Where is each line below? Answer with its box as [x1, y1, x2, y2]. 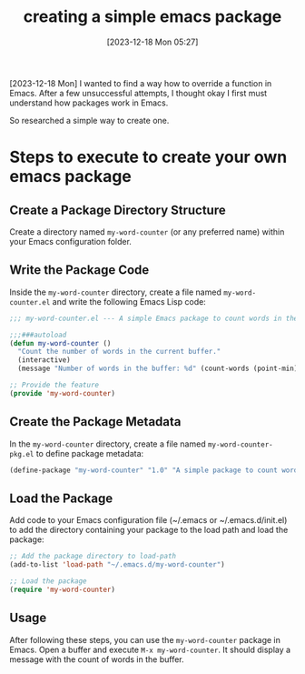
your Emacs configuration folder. [9, 236, 132, 246]
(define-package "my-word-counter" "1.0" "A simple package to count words [9, 466, 302, 475]
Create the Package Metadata [9, 414, 182, 429]
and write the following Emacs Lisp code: [52, 296, 206, 307]
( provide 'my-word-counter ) [9, 388, 116, 397]
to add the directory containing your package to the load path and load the [9, 525, 289, 536]
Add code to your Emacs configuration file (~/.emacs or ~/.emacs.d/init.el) [9, 515, 288, 526]
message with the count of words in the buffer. [9, 653, 184, 665]
